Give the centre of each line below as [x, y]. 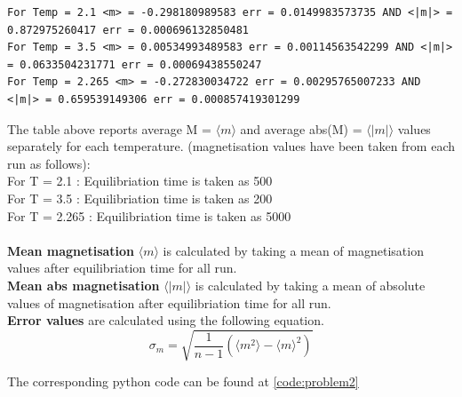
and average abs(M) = [301, 128]
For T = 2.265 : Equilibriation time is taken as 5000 [149, 215]
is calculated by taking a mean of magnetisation [293, 250]
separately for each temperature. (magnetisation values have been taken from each [231, 146]
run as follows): [49, 163]
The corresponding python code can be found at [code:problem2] [183, 381]
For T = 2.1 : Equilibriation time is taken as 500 [140, 181]
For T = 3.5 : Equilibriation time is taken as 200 [140, 198]
